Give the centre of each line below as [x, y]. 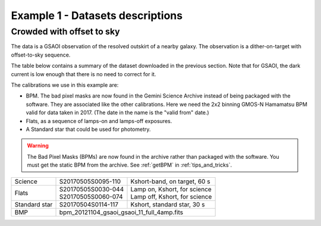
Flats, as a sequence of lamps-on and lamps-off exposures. [99, 121]
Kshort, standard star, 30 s [168, 205]
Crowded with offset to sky [65, 32]
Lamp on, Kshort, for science [171, 189]
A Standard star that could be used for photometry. [88, 129]
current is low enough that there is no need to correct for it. [84, 74]
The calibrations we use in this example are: [65, 85]
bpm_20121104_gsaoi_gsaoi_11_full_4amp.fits [121, 212]
